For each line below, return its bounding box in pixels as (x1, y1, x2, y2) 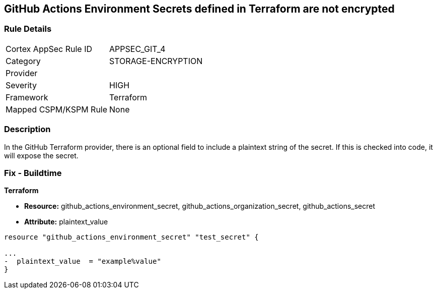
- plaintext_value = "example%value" (4, 257, 161, 266)
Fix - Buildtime (4, 167, 62, 178)
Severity (6, 80, 37, 90)
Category (6, 55, 41, 66)
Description (4, 124, 51, 135)
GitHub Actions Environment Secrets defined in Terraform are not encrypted (4, 3, 395, 15)
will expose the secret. (4, 151, 79, 160)
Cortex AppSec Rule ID (6, 43, 93, 54)
